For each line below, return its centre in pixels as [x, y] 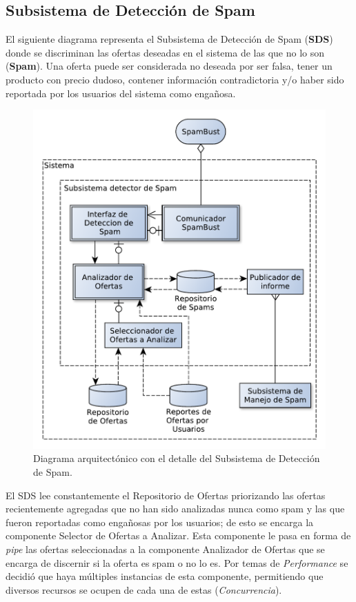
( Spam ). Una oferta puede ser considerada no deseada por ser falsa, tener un [169, 66]
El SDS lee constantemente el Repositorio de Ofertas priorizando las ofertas [166, 495]
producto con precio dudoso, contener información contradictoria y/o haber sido [175, 79]
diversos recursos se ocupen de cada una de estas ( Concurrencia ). [144, 589]
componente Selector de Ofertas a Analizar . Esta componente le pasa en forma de [178, 535]
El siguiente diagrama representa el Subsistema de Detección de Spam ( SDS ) [169, 39]
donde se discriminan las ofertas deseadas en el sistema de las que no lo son [165, 52]
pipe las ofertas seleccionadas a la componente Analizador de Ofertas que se [165, 549]
